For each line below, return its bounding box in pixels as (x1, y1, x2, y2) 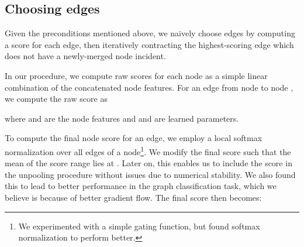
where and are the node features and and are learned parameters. (5, 112, 239, 124)
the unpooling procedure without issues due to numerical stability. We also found (5, 168, 296, 180)
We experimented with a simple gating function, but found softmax (18, 219, 260, 232)
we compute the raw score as (5, 92, 108, 105)
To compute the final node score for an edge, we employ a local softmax (5, 132, 262, 144)
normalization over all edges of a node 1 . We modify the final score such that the (5, 143, 291, 157)
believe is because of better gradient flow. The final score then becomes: (5, 191, 262, 203)
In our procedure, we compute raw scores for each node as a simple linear (5, 69, 268, 81)
